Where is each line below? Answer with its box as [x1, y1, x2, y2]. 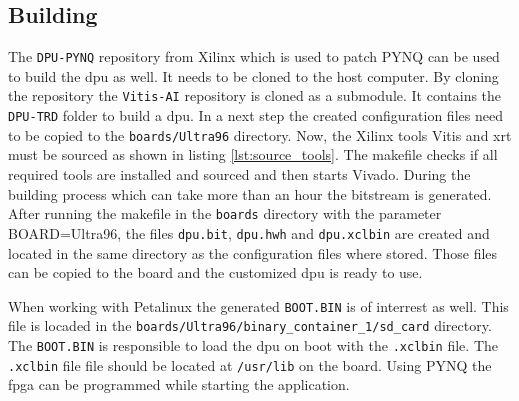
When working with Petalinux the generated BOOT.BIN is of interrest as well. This [8, 295, 509, 316]
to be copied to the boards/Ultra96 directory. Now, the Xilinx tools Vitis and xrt [8, 124, 512, 145]
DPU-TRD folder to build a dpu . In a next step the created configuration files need [8, 105, 503, 126]
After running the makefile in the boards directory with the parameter [8, 203, 442, 224]
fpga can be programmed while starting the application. [8, 374, 350, 395]
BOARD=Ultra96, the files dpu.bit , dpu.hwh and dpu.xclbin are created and [8, 222, 490, 243]
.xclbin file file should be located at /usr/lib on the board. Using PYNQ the [8, 354, 492, 375]
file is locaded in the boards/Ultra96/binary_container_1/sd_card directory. [8, 315, 492, 336]
